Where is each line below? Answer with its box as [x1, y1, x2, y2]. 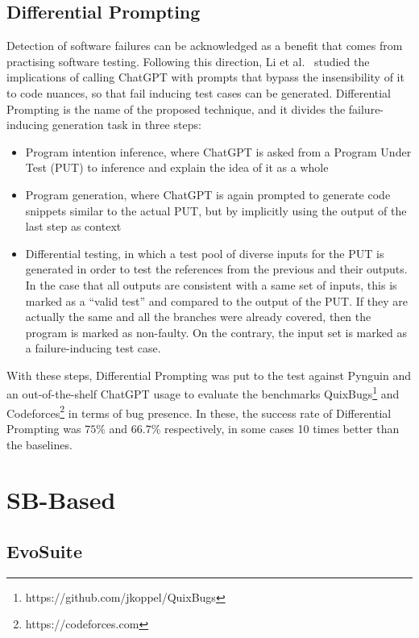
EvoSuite [6, 538, 83, 563]
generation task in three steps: [52, 116, 201, 133]
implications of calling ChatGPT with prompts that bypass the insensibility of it [6, 69, 404, 85]
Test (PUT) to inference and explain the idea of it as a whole [25, 159, 329, 176]
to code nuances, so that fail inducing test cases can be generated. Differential [6, 84, 392, 101]
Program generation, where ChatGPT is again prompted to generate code [25, 186, 391, 202]
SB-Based [6, 483, 116, 516]
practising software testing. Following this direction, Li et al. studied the [6, 52, 370, 69]
